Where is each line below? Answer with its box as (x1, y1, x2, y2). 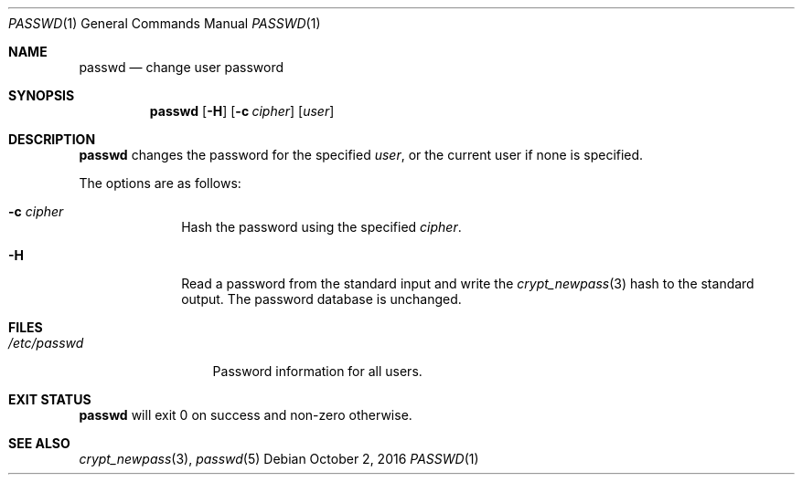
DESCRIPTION (8, 131, 96, 147)
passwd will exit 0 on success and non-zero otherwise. (79, 407, 412, 423)
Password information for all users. (212, 363, 422, 379)
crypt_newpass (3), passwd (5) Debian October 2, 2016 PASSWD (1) (79, 451, 479, 466)
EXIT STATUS (8, 392, 91, 407)
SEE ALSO (8, 435, 70, 451)
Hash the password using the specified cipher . (181, 219, 462, 235)
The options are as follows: (79, 175, 241, 191)
